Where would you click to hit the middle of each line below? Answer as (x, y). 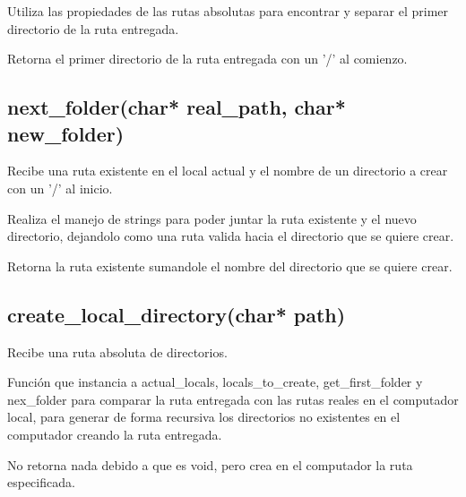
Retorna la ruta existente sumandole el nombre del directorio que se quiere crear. (230, 266)
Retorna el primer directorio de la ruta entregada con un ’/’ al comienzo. (207, 59)
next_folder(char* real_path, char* (177, 107)
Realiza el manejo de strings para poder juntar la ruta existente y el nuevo (212, 218)
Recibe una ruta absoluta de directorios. (117, 351)
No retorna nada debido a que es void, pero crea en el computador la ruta (210, 464)
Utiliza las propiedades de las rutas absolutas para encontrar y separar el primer (228, 11)
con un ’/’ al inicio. (60, 188)
